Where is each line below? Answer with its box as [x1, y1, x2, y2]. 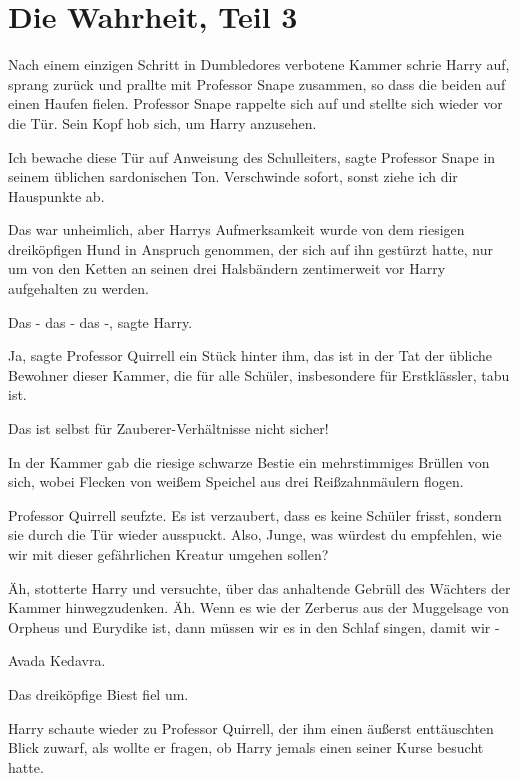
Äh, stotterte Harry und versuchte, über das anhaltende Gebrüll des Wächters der [8, 577, 511, 598]
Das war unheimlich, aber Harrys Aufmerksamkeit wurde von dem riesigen [8, 219, 465, 240]
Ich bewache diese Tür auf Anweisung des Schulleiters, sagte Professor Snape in [8, 146, 496, 167]
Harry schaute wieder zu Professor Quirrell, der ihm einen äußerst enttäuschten [8, 717, 494, 738]
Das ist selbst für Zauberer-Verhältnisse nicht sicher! [8, 418, 329, 439]
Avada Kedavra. [8, 650, 106, 671]
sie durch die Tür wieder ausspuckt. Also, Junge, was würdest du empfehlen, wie [8, 524, 502, 545]
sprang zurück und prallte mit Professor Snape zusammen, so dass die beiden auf [8, 73, 506, 94]
